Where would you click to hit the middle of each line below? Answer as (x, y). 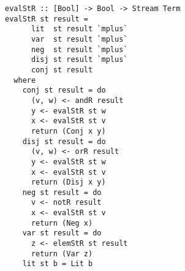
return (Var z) (62, 254)
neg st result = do (62, 192)
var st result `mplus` (79, 39)
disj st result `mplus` (79, 60)
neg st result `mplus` (79, 49)
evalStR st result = (47, 19)
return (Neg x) (62, 223)
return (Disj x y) (68, 182)
